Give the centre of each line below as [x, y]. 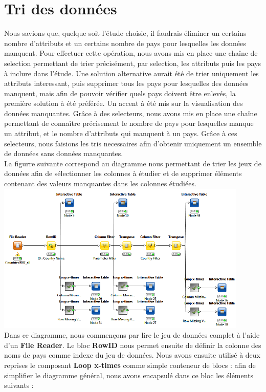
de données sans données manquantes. [64, 153]
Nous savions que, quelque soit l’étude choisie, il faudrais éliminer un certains [125, 33]
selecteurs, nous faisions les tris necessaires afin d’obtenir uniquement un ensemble [133, 143]
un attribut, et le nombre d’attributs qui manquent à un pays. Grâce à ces [121, 133]
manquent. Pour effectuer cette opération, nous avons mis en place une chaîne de [131, 53]
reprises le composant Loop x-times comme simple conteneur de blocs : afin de [130, 365]
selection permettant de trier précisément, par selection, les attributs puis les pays [133, 63]
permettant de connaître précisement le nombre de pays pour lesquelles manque [129, 123]
